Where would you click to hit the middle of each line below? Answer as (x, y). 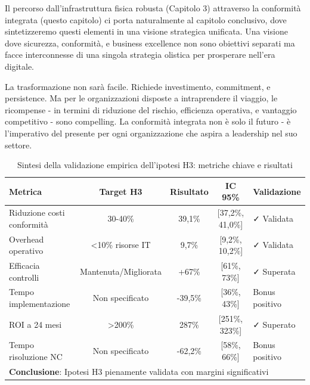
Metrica (26, 191)
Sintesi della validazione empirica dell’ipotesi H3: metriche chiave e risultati (155, 165)
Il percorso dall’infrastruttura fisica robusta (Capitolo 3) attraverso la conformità (153, 8)
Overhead (27, 239)
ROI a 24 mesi (35, 324)
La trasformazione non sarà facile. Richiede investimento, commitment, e (138, 86)
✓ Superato (274, 324)
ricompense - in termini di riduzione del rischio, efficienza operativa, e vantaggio (151, 109)
